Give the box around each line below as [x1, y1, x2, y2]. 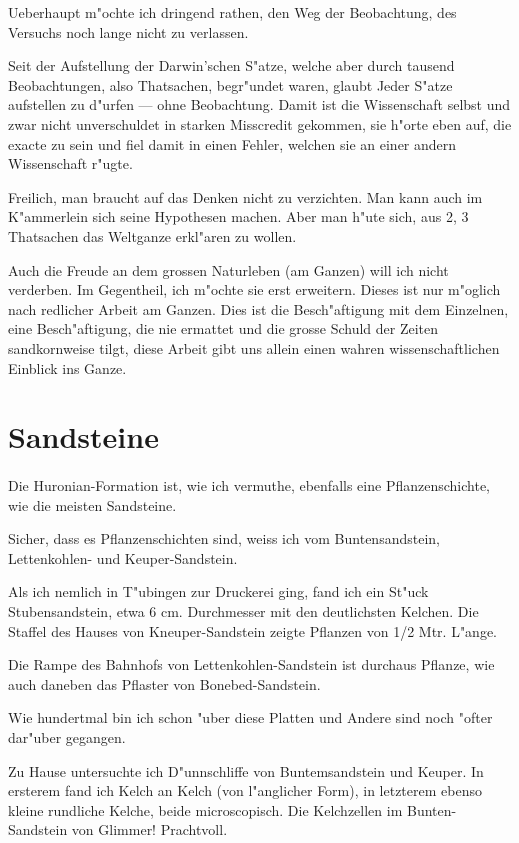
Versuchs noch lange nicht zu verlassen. [8, 21, 249, 42]
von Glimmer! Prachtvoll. [71, 819, 228, 840]
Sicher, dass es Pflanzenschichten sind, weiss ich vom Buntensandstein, [8, 528, 440, 549]
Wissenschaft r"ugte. [8, 153, 133, 174]
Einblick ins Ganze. [8, 357, 127, 378]
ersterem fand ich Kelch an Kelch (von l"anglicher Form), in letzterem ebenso [8, 780, 482, 801]
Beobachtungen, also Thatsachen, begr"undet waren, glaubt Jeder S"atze [8, 74, 453, 95]
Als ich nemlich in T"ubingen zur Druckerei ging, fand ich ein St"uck [8, 581, 429, 602]
